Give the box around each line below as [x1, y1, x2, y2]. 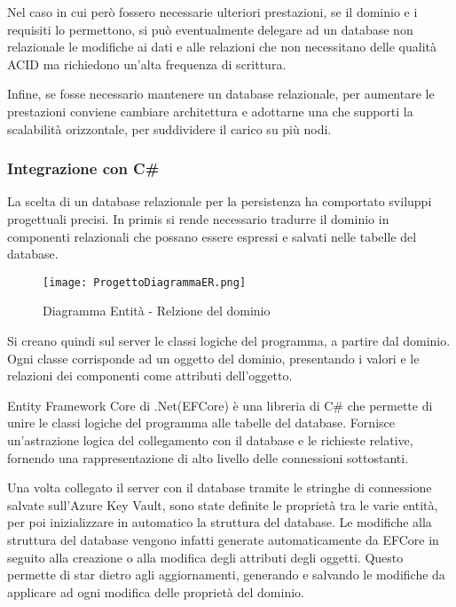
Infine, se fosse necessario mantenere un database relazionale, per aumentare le [7, 84, 435, 103]
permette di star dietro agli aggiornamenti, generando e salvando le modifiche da [7, 565, 445, 584]
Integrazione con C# [7, 157, 160, 180]
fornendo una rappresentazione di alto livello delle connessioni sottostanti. [7, 448, 409, 467]
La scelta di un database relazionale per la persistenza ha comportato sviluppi [7, 192, 432, 211]
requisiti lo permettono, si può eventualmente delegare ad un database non [7, 20, 413, 38]
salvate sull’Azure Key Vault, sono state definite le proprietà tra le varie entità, [7, 495, 438, 514]
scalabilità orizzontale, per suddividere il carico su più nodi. [7, 119, 332, 138]
